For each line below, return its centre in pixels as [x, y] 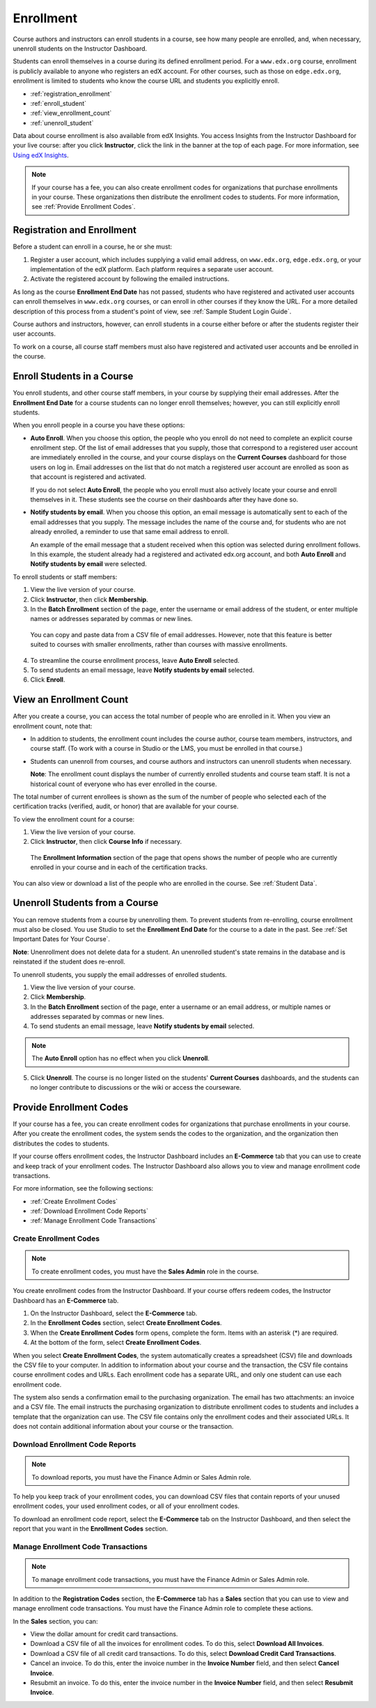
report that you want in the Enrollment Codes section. [91, 1529]
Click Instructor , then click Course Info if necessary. [106, 842]
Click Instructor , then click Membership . [89, 600]
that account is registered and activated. [88, 477]
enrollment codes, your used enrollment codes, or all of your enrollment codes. [126, 1506]
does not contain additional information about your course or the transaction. [123, 1427]
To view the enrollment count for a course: [74, 819]
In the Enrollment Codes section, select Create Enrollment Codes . [126, 1323]
